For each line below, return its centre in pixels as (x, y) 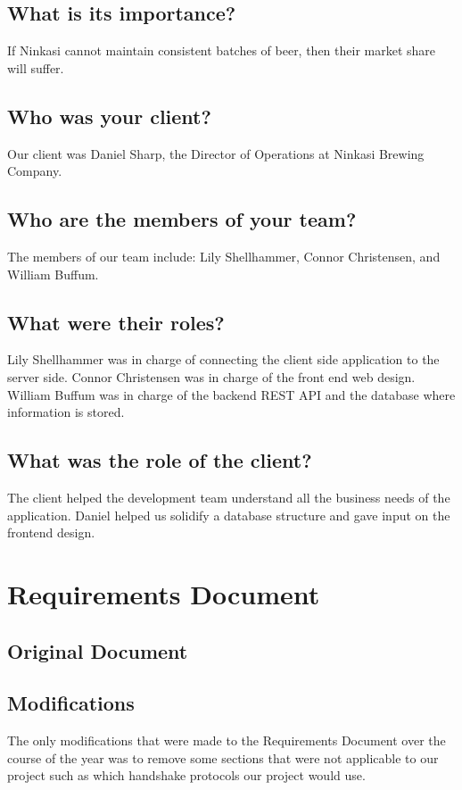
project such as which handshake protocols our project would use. (186, 775)
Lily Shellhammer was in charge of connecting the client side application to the (223, 359)
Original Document (98, 650)
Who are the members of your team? (182, 219)
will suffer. (36, 67)
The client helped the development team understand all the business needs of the (229, 497)
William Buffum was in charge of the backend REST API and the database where (231, 394)
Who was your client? (109, 116)
